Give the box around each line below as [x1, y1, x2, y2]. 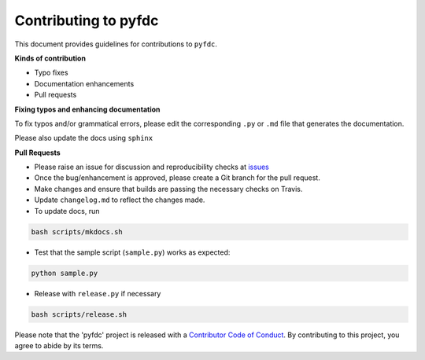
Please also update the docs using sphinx [14, 134, 153, 143]
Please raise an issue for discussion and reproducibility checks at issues [34, 162, 269, 172]
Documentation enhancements [34, 79, 135, 88]
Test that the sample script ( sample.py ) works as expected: [34, 248, 231, 257]
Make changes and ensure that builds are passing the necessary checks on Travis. [34, 184, 303, 193]
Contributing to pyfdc [14, 12, 159, 29]
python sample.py [31, 268, 98, 277]
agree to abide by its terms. [14, 340, 104, 350]
